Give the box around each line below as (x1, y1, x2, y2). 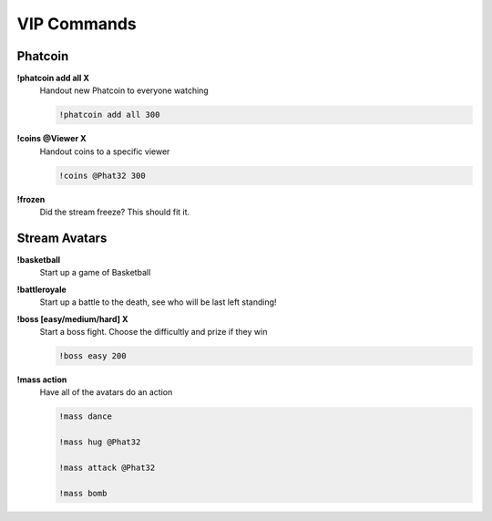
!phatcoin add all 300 (58, 109, 160, 120)
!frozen (16, 193, 46, 204)
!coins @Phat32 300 (58, 170, 146, 181)
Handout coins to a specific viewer (39, 146, 170, 157)
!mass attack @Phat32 (58, 462, 156, 473)
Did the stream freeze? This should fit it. (39, 206, 190, 218)
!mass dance (58, 412, 113, 422)
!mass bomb (58, 488, 108, 498)
